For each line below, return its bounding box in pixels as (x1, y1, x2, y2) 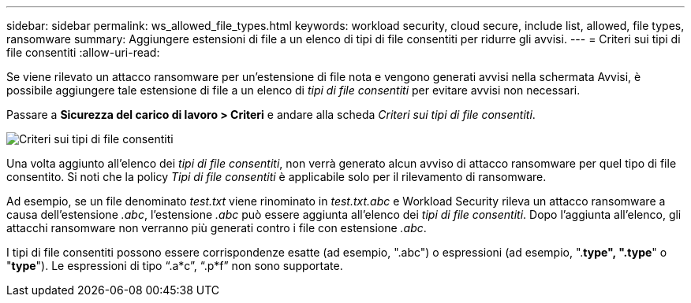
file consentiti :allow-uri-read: (6, 46, 160, 59)
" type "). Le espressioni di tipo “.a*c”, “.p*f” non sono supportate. (6, 259, 343, 272)
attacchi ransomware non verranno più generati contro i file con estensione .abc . (6, 221, 427, 235)
